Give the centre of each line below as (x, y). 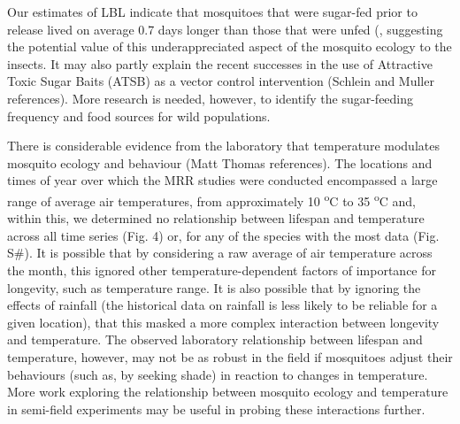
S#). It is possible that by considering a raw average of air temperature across (220, 253)
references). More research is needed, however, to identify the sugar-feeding (211, 98)
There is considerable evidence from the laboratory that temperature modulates (223, 146)
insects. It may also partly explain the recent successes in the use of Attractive (220, 63)
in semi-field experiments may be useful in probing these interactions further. (216, 409)
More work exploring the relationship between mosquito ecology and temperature (228, 392)
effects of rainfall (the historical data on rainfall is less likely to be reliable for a (222, 305)
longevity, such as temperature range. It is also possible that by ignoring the (214, 287)
